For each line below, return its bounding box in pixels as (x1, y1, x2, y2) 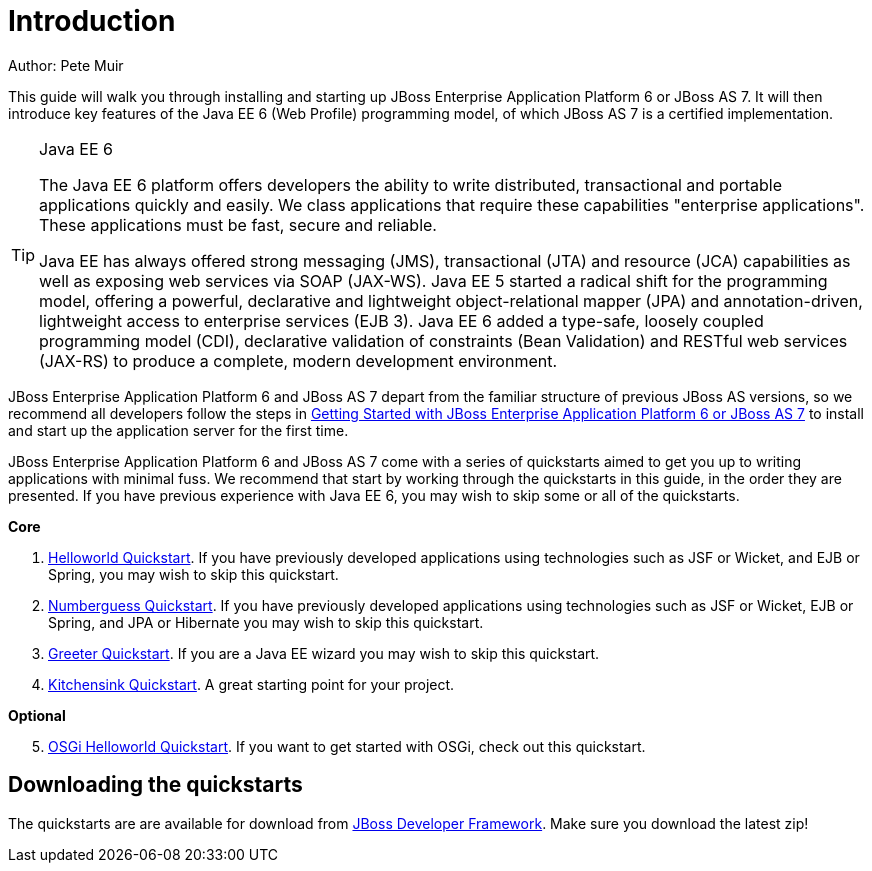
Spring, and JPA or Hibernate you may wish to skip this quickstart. (48, 613, 484, 631)
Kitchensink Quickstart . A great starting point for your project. (48, 675, 455, 693)
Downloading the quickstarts (8, 772, 303, 798)
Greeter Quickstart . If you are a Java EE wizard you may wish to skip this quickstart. (48, 644, 600, 662)
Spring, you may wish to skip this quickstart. (48, 565, 339, 583)
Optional (8, 706, 66, 724)
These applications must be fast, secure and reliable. (39, 214, 437, 235)
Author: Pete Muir (8, 56, 124, 74)
